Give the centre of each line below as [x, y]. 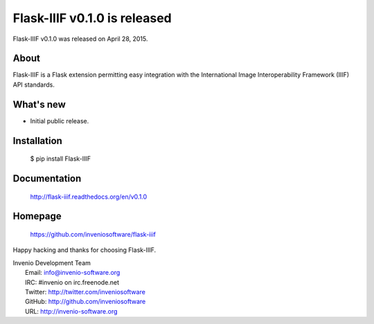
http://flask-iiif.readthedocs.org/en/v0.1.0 [89, 197]
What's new [39, 104]
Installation [37, 141]
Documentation [47, 178]
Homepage [37, 216]
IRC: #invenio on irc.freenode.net [72, 282]
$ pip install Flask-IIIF [61, 159]
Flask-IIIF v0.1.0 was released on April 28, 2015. [80, 39]
